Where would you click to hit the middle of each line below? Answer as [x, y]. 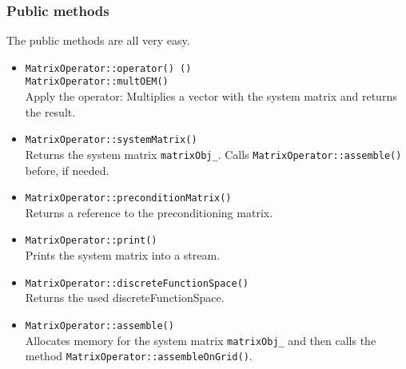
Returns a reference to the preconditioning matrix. [149, 212]
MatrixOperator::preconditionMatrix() [128, 198]
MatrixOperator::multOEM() [97, 82]
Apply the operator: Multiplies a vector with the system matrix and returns [211, 96]
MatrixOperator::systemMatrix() [111, 140]
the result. [50, 111]
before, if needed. [67, 170]
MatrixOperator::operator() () [108, 68]
